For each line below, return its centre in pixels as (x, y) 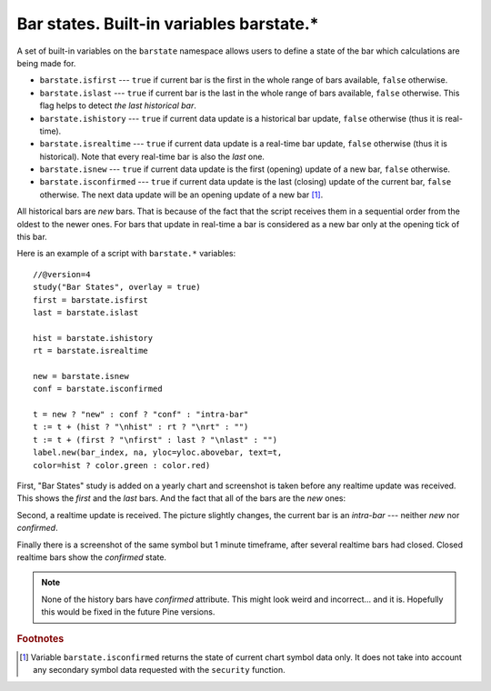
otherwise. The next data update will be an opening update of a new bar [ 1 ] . (181, 195)
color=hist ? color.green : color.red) (122, 465)
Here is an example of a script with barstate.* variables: (126, 254)
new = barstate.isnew (81, 376)
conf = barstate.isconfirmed (98, 389)
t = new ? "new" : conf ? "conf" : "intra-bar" (141, 415)
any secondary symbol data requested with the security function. (159, 670)
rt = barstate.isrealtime (91, 351)
